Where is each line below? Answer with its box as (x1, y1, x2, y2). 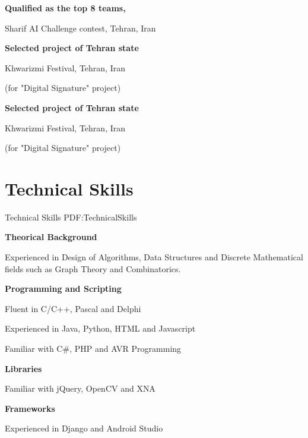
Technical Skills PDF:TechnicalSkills (5, 210, 137, 223)
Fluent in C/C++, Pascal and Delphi (5, 302, 141, 314)
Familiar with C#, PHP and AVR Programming (5, 342, 182, 355)
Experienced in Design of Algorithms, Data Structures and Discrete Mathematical (5, 251, 303, 263)
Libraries (5, 362, 42, 374)
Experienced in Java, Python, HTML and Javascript (5, 322, 196, 335)
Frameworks (5, 402, 55, 414)
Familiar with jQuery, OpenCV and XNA (5, 382, 155, 395)
